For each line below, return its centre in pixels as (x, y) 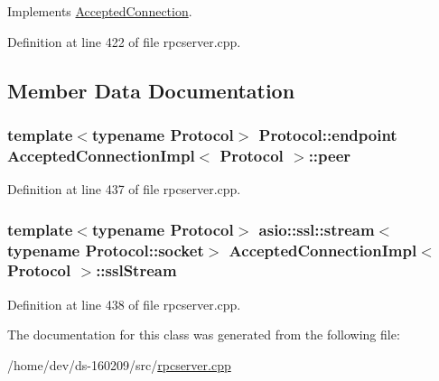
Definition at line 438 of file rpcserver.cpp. (124, 304)
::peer (330, 155)
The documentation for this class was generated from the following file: (204, 335)
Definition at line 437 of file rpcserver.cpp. (124, 189)
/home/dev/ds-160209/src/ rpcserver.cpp (119, 364)
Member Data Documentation (151, 90)
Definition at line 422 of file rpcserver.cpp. (124, 41)
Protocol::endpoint (328, 134)
